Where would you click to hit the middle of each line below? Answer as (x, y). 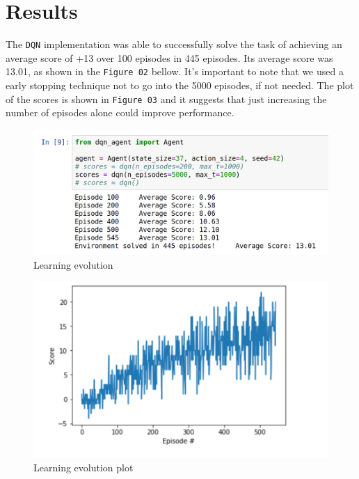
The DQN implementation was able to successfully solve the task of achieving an (174, 44)
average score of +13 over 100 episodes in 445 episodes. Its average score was (169, 57)
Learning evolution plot (83, 467)
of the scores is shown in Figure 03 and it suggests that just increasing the (166, 99)
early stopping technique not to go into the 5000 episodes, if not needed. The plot (180, 85)
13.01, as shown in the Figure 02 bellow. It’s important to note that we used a (175, 71)
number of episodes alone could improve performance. (120, 112)
